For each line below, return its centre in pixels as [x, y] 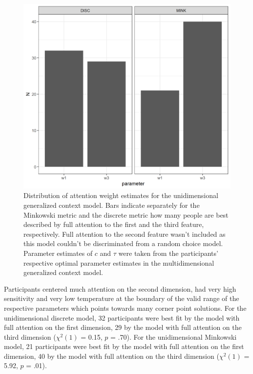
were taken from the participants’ [168, 253]
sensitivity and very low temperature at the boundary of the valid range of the [122, 298]
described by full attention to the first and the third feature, [114, 224]
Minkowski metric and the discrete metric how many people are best [126, 214]
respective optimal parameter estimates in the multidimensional [119, 262]
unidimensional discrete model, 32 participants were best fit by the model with [122, 317]
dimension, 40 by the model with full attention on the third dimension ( [112, 356]
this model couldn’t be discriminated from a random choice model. [123, 243]
